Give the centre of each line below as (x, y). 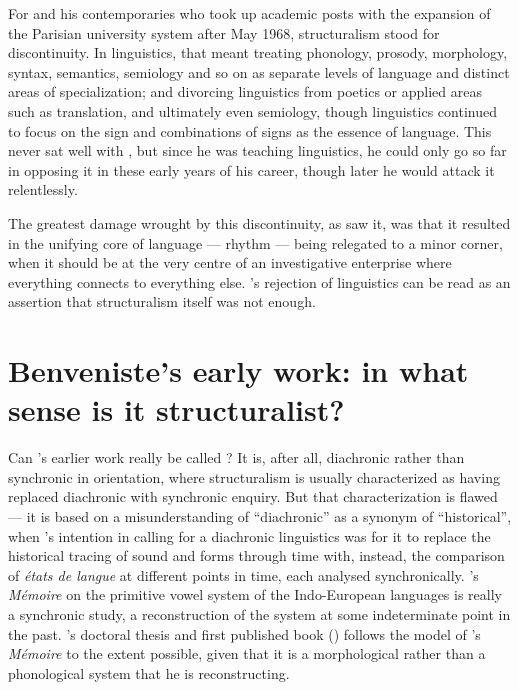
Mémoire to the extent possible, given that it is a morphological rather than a (247, 653)
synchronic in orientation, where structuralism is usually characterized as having (254, 476)
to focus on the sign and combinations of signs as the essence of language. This (250, 130)
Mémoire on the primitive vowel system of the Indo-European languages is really (255, 594)
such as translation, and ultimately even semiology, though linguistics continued (252, 110)
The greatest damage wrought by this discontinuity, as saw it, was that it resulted (259, 222)
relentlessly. (43, 189)
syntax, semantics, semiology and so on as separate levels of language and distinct (259, 71)
